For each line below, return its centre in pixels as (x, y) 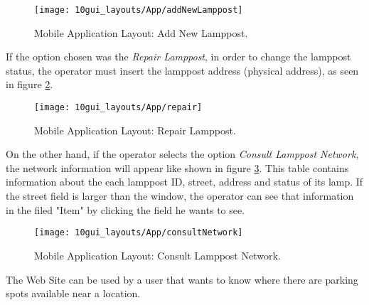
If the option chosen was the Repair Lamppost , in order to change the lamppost (178, 57)
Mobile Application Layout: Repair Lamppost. (135, 130)
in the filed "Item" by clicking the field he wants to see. (125, 209)
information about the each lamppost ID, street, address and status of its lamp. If (184, 182)
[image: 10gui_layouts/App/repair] (118, 108)
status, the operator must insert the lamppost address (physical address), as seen (182, 70)
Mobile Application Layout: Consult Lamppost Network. (157, 255)
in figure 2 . (30, 84)
